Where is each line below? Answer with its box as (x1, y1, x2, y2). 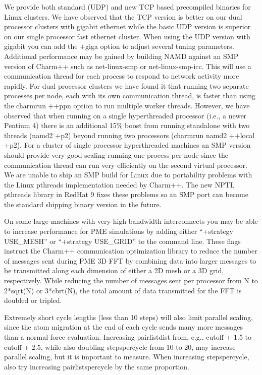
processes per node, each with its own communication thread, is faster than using (4, 90, 256, 101)
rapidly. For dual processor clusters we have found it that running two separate (4, 80, 249, 91)
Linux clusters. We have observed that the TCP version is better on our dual (4, 11, 242, 22)
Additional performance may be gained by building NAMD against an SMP (4, 50, 239, 61)
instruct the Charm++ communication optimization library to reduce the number (4, 245, 257, 256)
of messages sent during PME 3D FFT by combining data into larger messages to (4, 255, 256, 266)
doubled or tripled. (4, 295, 62, 305)
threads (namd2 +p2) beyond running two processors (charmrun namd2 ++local (4, 130, 255, 140)
